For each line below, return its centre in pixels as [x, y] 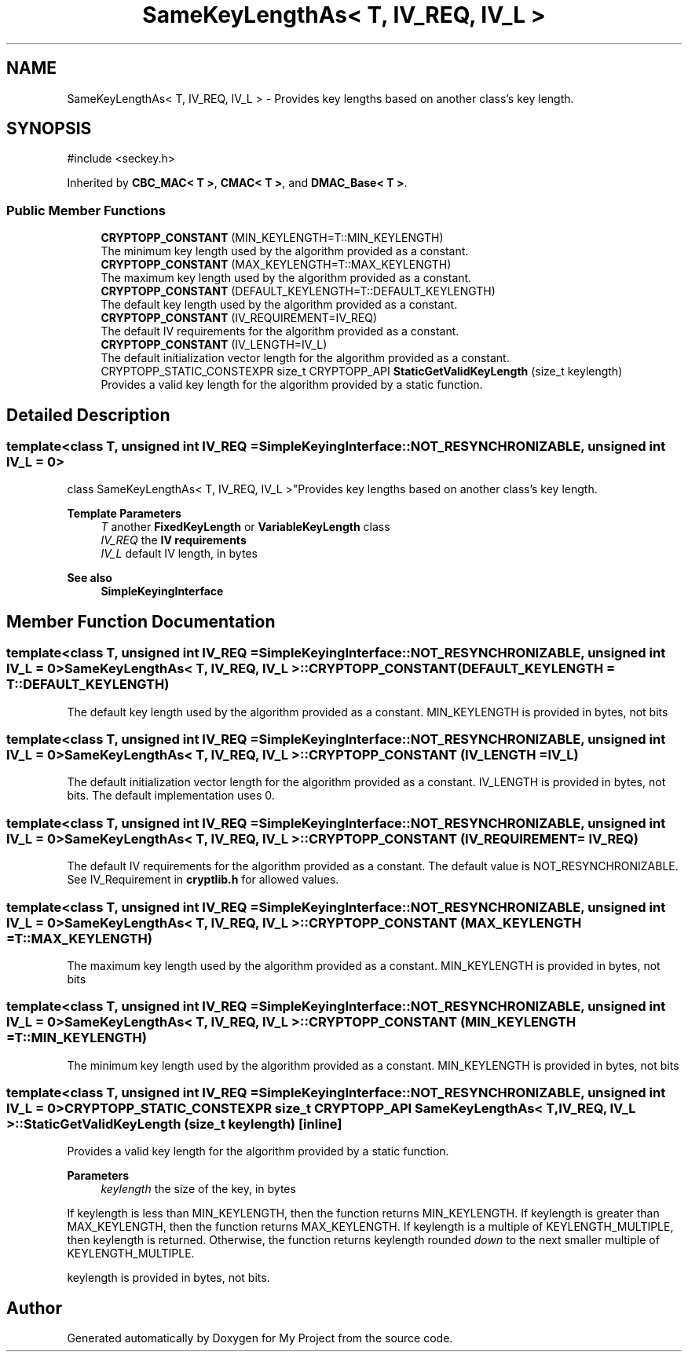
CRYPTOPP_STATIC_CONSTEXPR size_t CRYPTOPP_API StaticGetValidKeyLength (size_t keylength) [362, 372]
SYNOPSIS [49, 129]
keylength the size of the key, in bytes [198, 1189]
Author [34, 1308]
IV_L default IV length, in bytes [179, 554]
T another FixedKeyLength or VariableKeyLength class [245, 527]
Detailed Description [88, 415]
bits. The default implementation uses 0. [171, 796]
